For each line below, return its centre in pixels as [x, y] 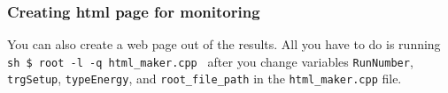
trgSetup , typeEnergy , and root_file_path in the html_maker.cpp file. [205, 79]
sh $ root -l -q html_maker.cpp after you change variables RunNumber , [210, 61]
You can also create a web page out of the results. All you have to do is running [224, 44]
